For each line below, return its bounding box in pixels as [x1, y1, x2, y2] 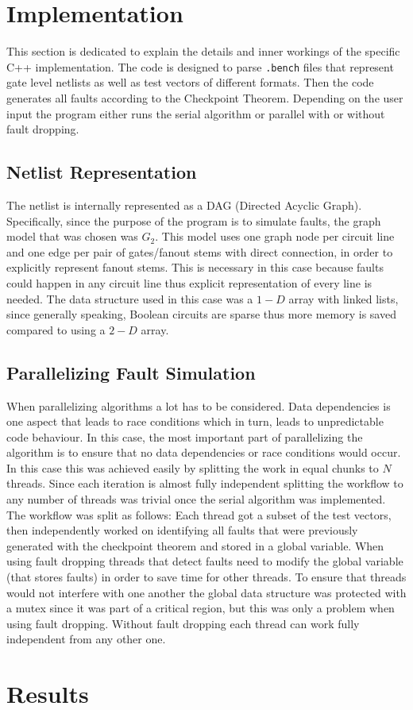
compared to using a [6, 321, 106, 338]
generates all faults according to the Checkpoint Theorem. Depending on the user [6, 89, 403, 106]
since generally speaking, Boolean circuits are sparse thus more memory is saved [6, 306, 396, 322]
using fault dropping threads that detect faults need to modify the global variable [6, 553, 403, 569]
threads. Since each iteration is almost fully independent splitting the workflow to [6, 475, 403, 492]
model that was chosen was [6, 228, 138, 245]
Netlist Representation [6, 160, 197, 184]
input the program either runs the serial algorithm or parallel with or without [6, 105, 385, 122]
